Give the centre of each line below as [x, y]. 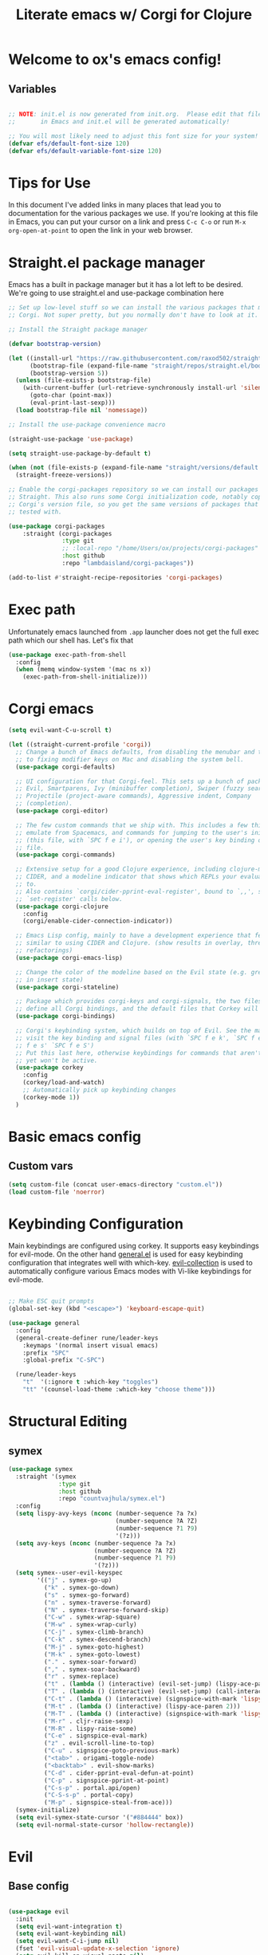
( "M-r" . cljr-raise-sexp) [89, 1721]
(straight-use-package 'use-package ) [71, 439]
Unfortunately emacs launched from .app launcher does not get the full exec [134, 631]
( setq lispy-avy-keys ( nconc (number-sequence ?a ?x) [106, 1514]
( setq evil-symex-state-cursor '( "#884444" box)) [99, 1818]
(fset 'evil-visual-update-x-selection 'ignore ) [98, 1949]
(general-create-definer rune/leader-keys [87, 1338]
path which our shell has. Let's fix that [71, 640]
